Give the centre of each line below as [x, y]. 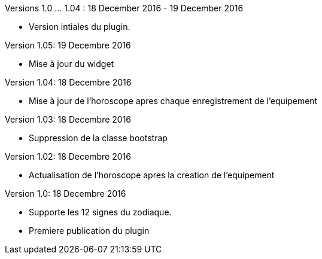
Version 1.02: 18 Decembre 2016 [68, 156]
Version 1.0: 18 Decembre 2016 [66, 194]
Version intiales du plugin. [80, 27]
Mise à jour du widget [72, 64]
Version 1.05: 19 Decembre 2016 [68, 45]
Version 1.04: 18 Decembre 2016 [68, 82]
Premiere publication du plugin [89, 231]
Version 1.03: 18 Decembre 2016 [68, 119]
